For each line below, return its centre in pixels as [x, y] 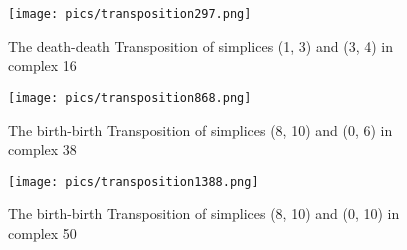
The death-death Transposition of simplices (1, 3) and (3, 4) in [200, 45]
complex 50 [42, 232]
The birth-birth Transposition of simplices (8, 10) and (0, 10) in [204, 213]
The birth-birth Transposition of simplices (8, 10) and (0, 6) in [200, 129]
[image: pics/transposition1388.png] [133, 181]
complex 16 [42, 65]
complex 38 [42, 149]
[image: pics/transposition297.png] [130, 14]
